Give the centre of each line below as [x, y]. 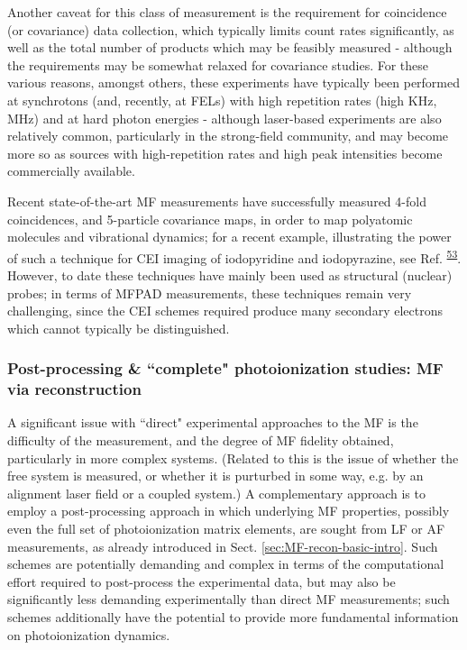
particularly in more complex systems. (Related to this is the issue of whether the [233, 458]
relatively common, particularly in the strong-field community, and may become [228, 136]
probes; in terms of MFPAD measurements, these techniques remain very [210, 293]
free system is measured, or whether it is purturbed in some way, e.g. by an [215, 476]
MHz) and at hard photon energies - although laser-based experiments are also [224, 118]
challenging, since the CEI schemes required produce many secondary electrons [225, 311]
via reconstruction [74, 389]
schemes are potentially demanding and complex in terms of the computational [226, 564]
